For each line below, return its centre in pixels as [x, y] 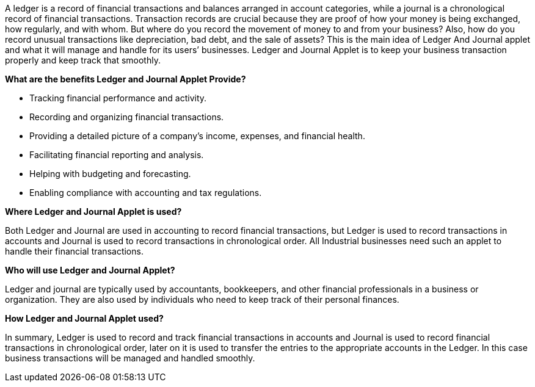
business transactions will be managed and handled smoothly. [130, 358]
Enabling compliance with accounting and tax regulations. [146, 193]
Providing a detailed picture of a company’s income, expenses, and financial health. [197, 136]
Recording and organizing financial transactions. [127, 117]
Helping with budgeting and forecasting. [110, 174]
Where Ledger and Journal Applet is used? [93, 212]
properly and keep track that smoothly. [83, 60]
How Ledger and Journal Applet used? [84, 318]
